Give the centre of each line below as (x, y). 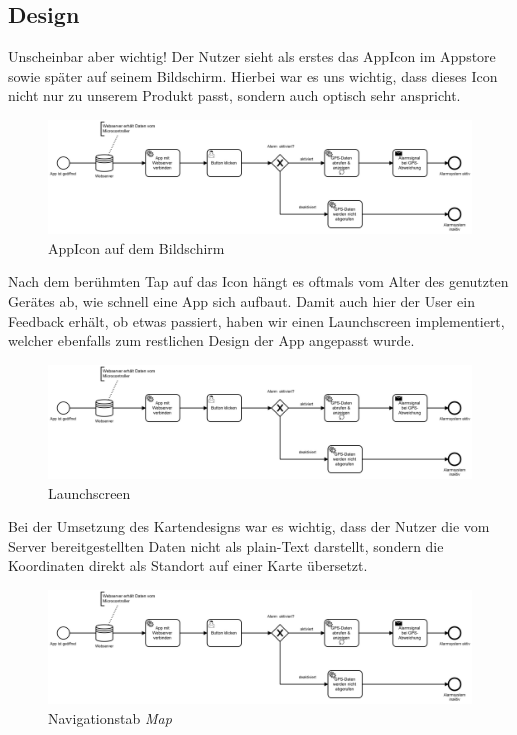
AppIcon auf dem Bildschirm (136, 247)
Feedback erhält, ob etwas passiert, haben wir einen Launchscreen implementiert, (256, 320)
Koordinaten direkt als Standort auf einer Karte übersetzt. (188, 565)
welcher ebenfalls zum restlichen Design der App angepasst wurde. (211, 340)
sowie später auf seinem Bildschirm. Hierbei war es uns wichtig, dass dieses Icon (253, 75)
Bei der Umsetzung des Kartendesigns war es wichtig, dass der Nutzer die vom (249, 526)
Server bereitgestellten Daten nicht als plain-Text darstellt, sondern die (226, 545)
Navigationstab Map (110, 717)
